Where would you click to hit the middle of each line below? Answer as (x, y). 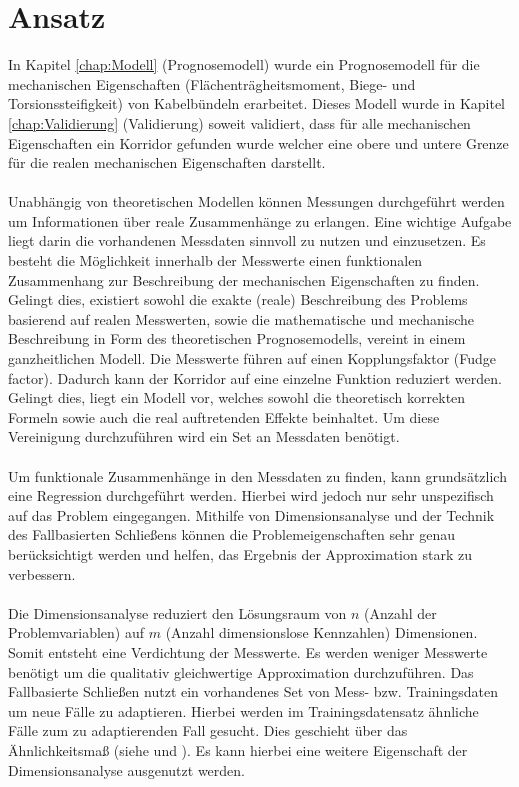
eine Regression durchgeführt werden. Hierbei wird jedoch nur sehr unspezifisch (251, 495)
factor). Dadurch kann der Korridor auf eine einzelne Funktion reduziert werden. (255, 377)
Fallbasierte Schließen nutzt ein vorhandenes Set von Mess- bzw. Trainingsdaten (253, 691)
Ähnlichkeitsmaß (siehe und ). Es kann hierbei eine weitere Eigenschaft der (238, 749)
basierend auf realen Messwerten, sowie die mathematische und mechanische (241, 318)
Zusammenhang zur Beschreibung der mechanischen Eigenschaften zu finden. (244, 279)
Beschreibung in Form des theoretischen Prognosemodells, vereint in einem (237, 338)
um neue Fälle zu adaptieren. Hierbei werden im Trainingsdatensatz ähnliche (243, 710)
